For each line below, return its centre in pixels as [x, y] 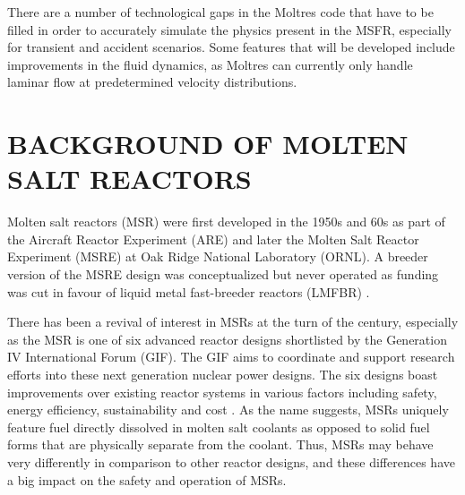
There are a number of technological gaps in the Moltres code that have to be [220, 12]
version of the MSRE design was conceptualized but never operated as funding [223, 274]
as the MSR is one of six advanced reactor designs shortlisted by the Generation [227, 339]
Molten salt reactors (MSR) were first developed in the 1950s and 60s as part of [226, 222]
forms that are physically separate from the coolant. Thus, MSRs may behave [220, 444]
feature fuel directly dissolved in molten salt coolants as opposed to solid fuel [219, 427]
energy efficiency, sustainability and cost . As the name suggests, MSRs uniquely [228, 410]
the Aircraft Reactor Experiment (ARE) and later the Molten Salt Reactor [213, 239]
